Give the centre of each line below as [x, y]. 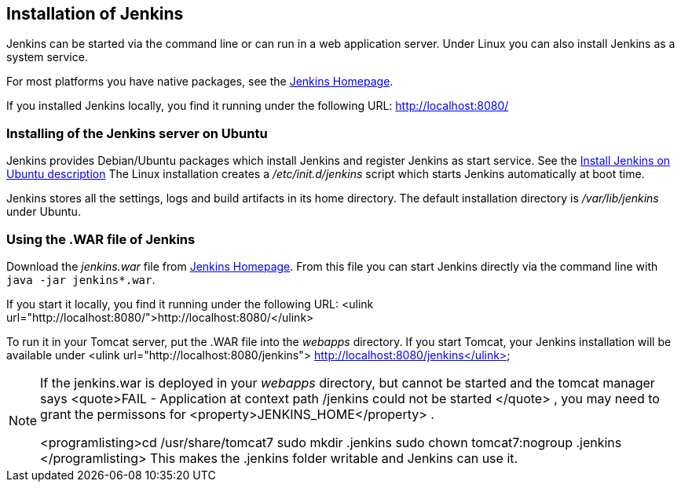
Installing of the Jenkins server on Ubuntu [137, 133]
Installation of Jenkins [95, 14]
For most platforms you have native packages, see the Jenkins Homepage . [200, 82]
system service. [47, 57]
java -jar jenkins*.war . [81, 279]
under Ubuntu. [44, 212]
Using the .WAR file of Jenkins [101, 239]
